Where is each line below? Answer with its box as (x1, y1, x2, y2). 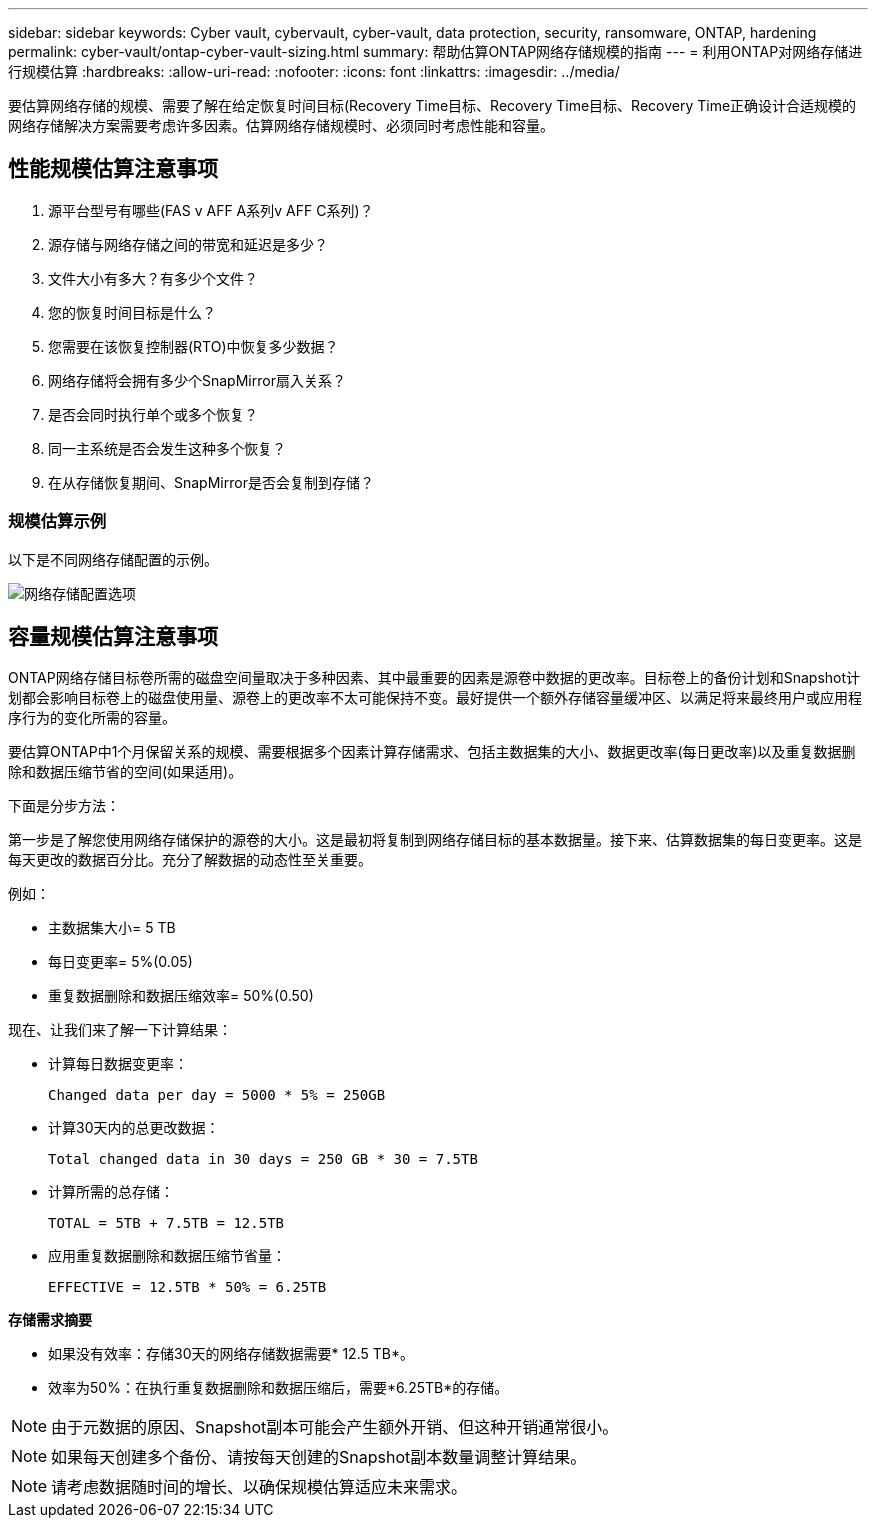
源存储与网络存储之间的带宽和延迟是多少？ (48, 235, 328, 253)
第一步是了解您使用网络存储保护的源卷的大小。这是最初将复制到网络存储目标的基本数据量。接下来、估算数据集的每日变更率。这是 (8, 831, 862, 849)
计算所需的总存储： (48, 1183, 174, 1201)
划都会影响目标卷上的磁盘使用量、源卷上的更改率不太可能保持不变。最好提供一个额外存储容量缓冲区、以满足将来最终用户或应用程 (8, 689, 862, 707)
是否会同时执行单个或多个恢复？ (48, 405, 258, 423)
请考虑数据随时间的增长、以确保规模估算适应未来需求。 (51, 1477, 468, 1498)
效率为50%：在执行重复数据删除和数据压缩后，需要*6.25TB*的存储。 (48, 1379, 509, 1397)
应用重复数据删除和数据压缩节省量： (48, 1247, 286, 1265)
